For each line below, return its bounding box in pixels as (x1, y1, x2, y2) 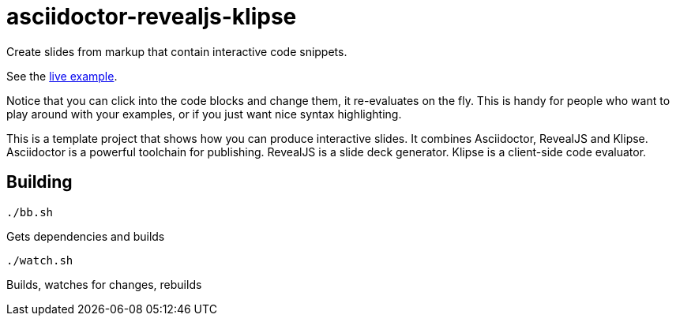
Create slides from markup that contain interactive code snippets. (6, 44, 347, 58)
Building (6, 172, 73, 193)
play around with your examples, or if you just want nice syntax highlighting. (6, 107, 402, 121)
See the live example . (6, 69, 118, 83)
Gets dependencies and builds (6, 229, 165, 243)
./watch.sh (6, 253, 73, 267)
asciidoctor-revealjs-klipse (6, 3, 297, 30)
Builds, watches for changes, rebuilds (6, 277, 202, 291)
